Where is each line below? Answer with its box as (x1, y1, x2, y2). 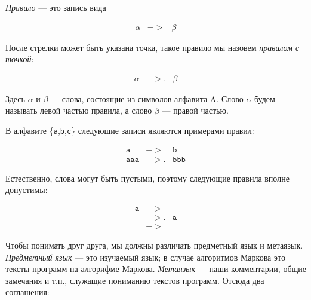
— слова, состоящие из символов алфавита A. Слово (51, 92, 244, 105)
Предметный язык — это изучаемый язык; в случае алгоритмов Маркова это (5, 250, 285, 263)
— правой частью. (162, 104, 229, 117)
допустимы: (5, 183, 48, 196)
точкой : (5, 53, 34, 65)
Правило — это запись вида (5, 1, 106, 13)
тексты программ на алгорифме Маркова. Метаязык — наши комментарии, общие (5, 262, 307, 275)
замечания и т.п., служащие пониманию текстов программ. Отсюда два (5, 274, 264, 286)
